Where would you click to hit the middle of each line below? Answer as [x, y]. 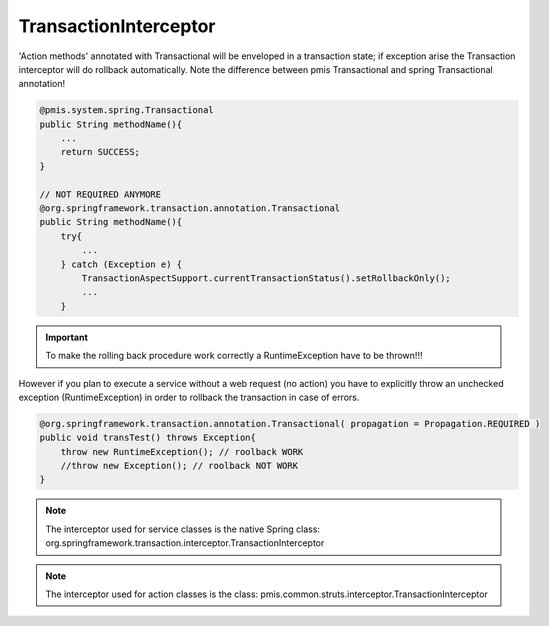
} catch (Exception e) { [121, 264]
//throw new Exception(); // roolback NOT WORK [179, 466]
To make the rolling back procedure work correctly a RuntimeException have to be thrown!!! [234, 356]
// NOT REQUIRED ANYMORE [100, 194]
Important [67, 337]
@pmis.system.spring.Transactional [126, 110]
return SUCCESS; [100, 152]
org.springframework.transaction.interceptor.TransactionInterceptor [185, 543]
